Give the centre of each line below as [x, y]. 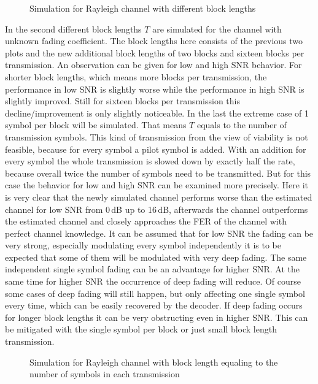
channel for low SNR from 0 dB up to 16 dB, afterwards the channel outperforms [157, 209]
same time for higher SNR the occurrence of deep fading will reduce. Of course [153, 281]
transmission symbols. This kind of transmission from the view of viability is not [157, 136]
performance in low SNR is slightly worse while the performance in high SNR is [155, 89]
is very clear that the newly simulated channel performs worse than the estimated [159, 197]
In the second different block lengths [73, 29]
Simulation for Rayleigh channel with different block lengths [143, 8]
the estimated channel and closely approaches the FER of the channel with [146, 221]
